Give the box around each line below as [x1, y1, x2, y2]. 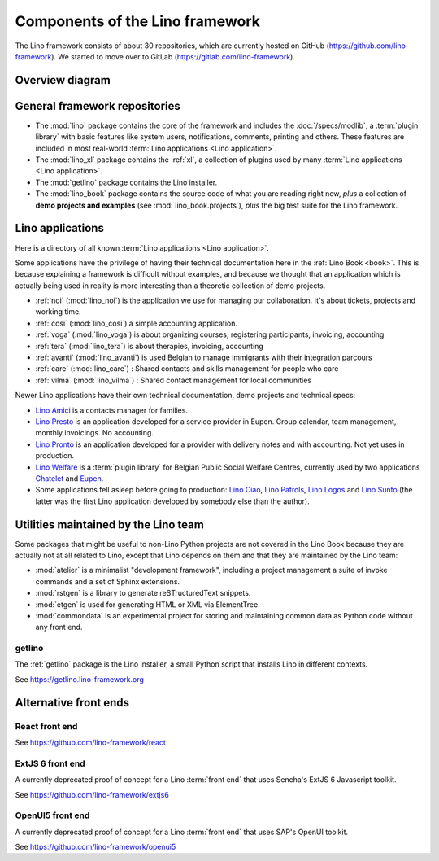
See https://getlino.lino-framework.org [15, 674, 144, 684]
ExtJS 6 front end [15, 758, 85, 769]
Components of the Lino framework [15, 12, 260, 30]
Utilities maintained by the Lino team [15, 518, 205, 531]
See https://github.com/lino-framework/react [15, 737, 167, 748]
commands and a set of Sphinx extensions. [35, 576, 180, 586]
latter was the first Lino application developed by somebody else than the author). [35, 496, 310, 506]
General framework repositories [15, 98, 180, 113]
